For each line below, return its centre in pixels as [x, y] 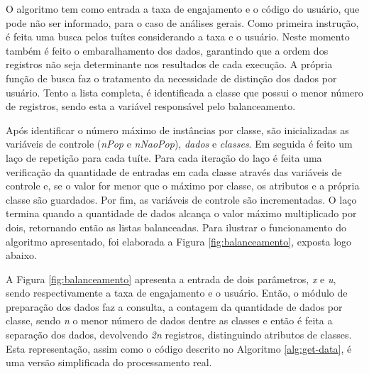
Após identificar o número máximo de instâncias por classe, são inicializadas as [177, 130]
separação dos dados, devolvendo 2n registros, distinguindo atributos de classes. [179, 335]
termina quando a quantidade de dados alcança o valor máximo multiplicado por [181, 213]
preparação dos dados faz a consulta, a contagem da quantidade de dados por [174, 306]
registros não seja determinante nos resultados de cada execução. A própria [169, 64]
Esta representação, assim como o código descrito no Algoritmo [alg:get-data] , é [179, 348]
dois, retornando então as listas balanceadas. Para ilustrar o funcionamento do [176, 227]
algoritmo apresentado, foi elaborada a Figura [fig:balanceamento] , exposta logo [179, 241]
